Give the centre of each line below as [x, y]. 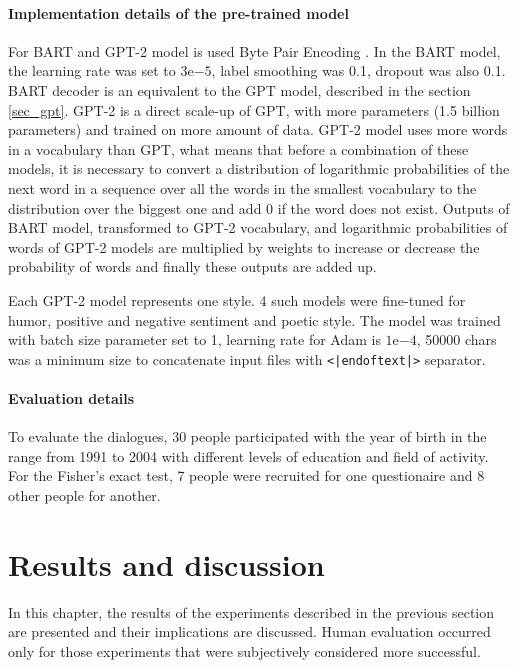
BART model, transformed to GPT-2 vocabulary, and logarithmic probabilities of [258, 227]
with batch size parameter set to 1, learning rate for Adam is [194, 339]
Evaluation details [71, 397]
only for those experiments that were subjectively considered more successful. [244, 650]
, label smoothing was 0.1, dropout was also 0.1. [358, 70]
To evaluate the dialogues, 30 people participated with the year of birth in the [247, 436]
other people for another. [84, 494]
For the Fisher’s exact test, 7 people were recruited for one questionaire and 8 [246, 475]
